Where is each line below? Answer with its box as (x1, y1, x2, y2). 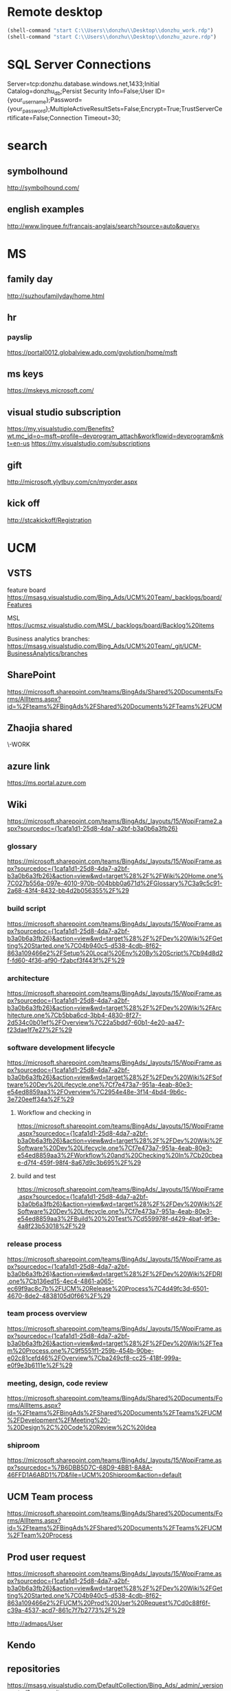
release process (7, 1239, 62, 1249)
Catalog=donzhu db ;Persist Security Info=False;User (7, 87, 154, 97)
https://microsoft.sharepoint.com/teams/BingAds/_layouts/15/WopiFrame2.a (7, 817, 223, 825)
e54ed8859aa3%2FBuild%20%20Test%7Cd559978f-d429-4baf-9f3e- (16, 1215, 221, 1223)
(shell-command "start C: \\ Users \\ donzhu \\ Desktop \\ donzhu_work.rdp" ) (7, 27, 214, 34)
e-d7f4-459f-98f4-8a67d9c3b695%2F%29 (16, 1158, 142, 1167)
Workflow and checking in (16, 1109, 91, 1117)
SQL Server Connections (7, 57, 151, 72)
